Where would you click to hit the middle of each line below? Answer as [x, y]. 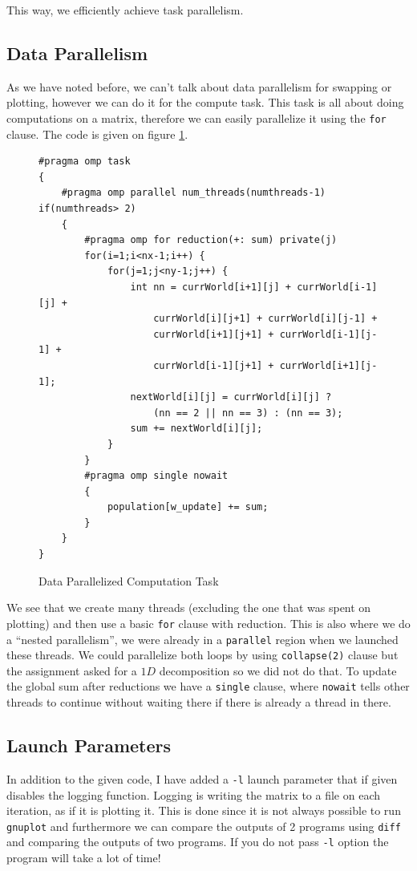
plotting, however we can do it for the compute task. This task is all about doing [205, 102]
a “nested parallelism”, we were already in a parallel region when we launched [202, 639]
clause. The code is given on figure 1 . [97, 134]
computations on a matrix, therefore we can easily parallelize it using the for [196, 117]
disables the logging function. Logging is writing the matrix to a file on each [194, 794]
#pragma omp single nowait [156, 476]
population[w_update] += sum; [188, 507]
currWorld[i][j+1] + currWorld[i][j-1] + [265, 319]
